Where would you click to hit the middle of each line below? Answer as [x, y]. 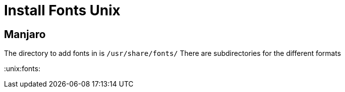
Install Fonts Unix [62, 10]
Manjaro [25, 34]
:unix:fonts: [22, 69]
